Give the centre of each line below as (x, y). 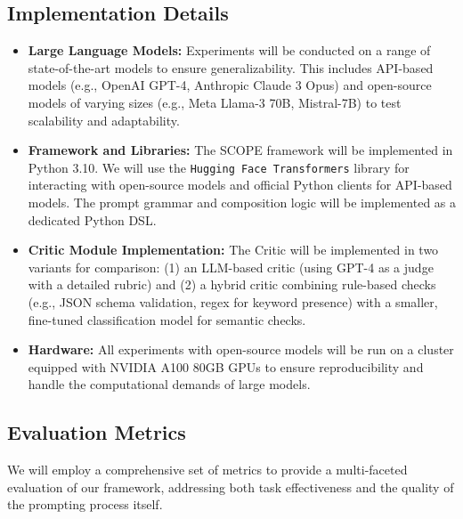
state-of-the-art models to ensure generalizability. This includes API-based (231, 67)
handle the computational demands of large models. (169, 384)
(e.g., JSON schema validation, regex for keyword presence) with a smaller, (233, 301)
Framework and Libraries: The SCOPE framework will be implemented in (240, 150)
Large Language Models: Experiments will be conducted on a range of (229, 50)
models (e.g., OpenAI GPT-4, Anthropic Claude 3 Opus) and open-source (230, 85)
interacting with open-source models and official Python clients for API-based (240, 185)
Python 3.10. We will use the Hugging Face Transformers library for (219, 167)
